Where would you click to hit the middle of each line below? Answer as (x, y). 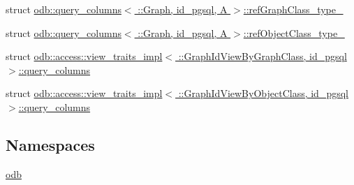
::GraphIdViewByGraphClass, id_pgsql (263, 56)
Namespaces (50, 144)
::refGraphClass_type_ (293, 9)
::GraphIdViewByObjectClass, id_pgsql (263, 93)
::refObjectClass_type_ (294, 32)
